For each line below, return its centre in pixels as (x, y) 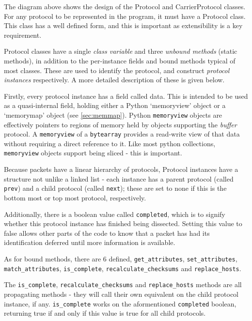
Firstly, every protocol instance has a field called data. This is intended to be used (126, 96)
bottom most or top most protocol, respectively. (75, 197)
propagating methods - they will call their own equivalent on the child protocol (121, 294)
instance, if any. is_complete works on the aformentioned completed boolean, (120, 303)
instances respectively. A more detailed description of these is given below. (114, 80)
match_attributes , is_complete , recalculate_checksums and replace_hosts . (123, 268)
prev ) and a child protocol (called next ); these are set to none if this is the (115, 188)
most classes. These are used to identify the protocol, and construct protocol (117, 70)
